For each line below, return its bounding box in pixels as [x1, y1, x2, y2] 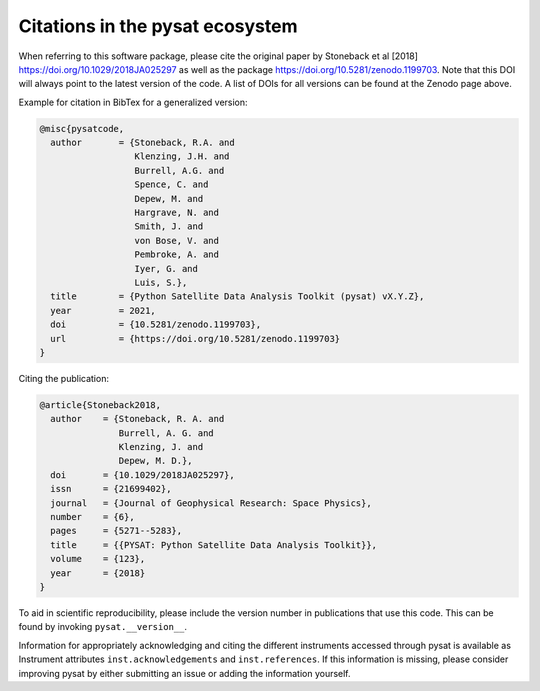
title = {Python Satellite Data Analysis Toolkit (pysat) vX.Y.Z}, [50, 291, 425, 302]
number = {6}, [50, 511, 135, 523]
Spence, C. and [134, 179, 209, 190]
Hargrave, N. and [134, 207, 220, 219]
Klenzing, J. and [118, 441, 204, 453]
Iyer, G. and [134, 263, 199, 274]
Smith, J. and [134, 221, 204, 232]
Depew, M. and [134, 193, 204, 204]
